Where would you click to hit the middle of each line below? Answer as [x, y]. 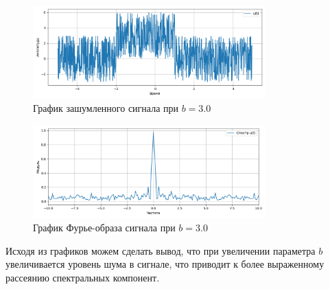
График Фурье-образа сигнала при [104, 228]
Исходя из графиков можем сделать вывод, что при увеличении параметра [161, 250]
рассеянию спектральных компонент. [83, 277]
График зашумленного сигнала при [106, 108]
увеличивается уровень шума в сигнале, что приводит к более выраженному [165, 264]
